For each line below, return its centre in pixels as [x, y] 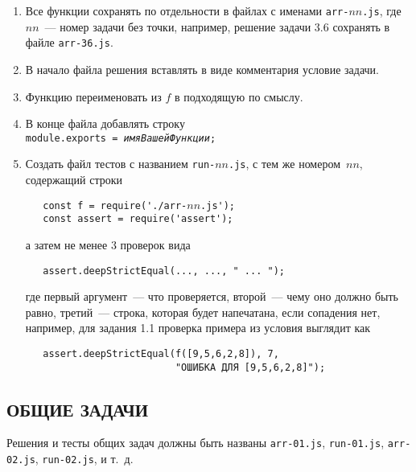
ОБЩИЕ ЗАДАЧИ [78, 409]
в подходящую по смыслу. [239, 96]
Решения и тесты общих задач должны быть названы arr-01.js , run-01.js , [196, 443]
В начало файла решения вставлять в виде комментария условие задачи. [202, 69]
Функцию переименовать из [93, 96]
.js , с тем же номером [285, 164]
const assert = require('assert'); [138, 219]
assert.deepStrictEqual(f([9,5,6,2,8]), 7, [161, 353]
